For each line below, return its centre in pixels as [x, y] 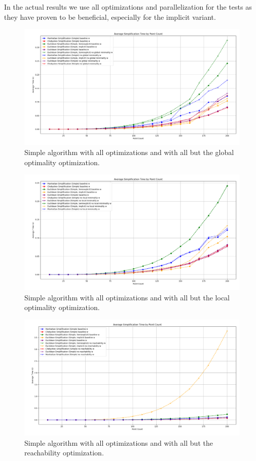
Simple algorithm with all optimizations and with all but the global [129, 152]
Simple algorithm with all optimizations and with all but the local [127, 297]
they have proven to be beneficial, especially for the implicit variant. [110, 17]
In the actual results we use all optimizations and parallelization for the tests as [128, 7]
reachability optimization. [64, 453]
